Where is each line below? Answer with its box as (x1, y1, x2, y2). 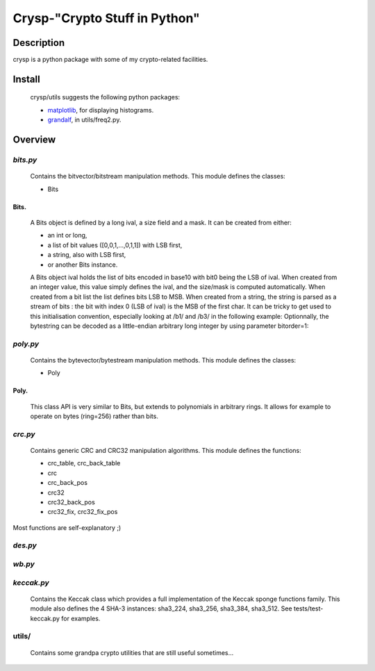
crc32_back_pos (47, 497, 95, 506)
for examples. (61, 614, 101, 622)
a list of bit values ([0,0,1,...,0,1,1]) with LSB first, (47, 240, 183, 249)
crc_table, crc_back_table (47, 459, 121, 467)
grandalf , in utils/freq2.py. (47, 115, 122, 124)
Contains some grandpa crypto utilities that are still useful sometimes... (30, 648, 234, 656)
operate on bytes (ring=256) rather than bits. (30, 412, 159, 420)
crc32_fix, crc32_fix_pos (47, 508, 118, 516)
